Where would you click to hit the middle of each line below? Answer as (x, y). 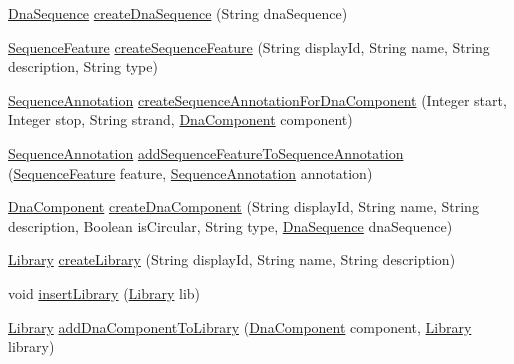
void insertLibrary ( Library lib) (104, 292)
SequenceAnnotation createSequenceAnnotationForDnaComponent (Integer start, (257, 99)
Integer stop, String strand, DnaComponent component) (180, 119)
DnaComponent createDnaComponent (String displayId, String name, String (243, 206)
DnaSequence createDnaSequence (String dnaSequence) (178, 13)
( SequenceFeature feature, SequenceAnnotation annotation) (190, 172)
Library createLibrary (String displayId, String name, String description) (232, 259)
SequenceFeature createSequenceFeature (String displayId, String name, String (249, 46)
